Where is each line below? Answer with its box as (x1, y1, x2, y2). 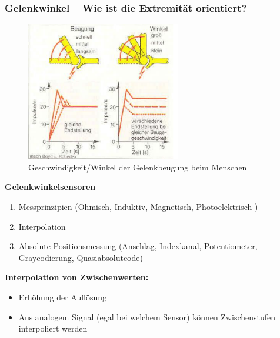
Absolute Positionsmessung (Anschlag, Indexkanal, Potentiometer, (18, 240, 258, 252)
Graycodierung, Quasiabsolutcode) (18, 251, 143, 263)
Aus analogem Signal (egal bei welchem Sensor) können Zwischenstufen (18, 310, 276, 323)
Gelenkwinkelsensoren (5, 180, 96, 193)
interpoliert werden (18, 322, 88, 334)
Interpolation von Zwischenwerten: (5, 271, 149, 283)
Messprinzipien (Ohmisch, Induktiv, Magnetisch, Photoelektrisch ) (18, 200, 258, 212)
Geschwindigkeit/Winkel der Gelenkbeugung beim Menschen (28, 160, 247, 173)
